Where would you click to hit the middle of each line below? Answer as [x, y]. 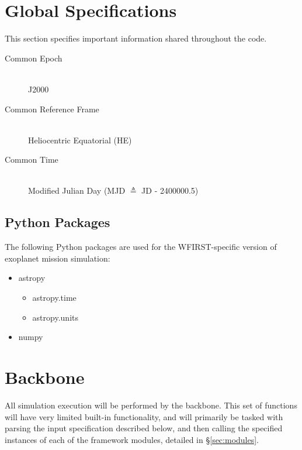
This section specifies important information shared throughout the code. [136, 38]
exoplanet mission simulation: [58, 258]
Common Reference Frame [52, 109]
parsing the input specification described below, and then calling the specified [144, 428]
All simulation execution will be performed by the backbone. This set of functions [151, 405]
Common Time [32, 159]
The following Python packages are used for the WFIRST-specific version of [141, 247]
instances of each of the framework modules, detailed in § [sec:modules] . [132, 439]
